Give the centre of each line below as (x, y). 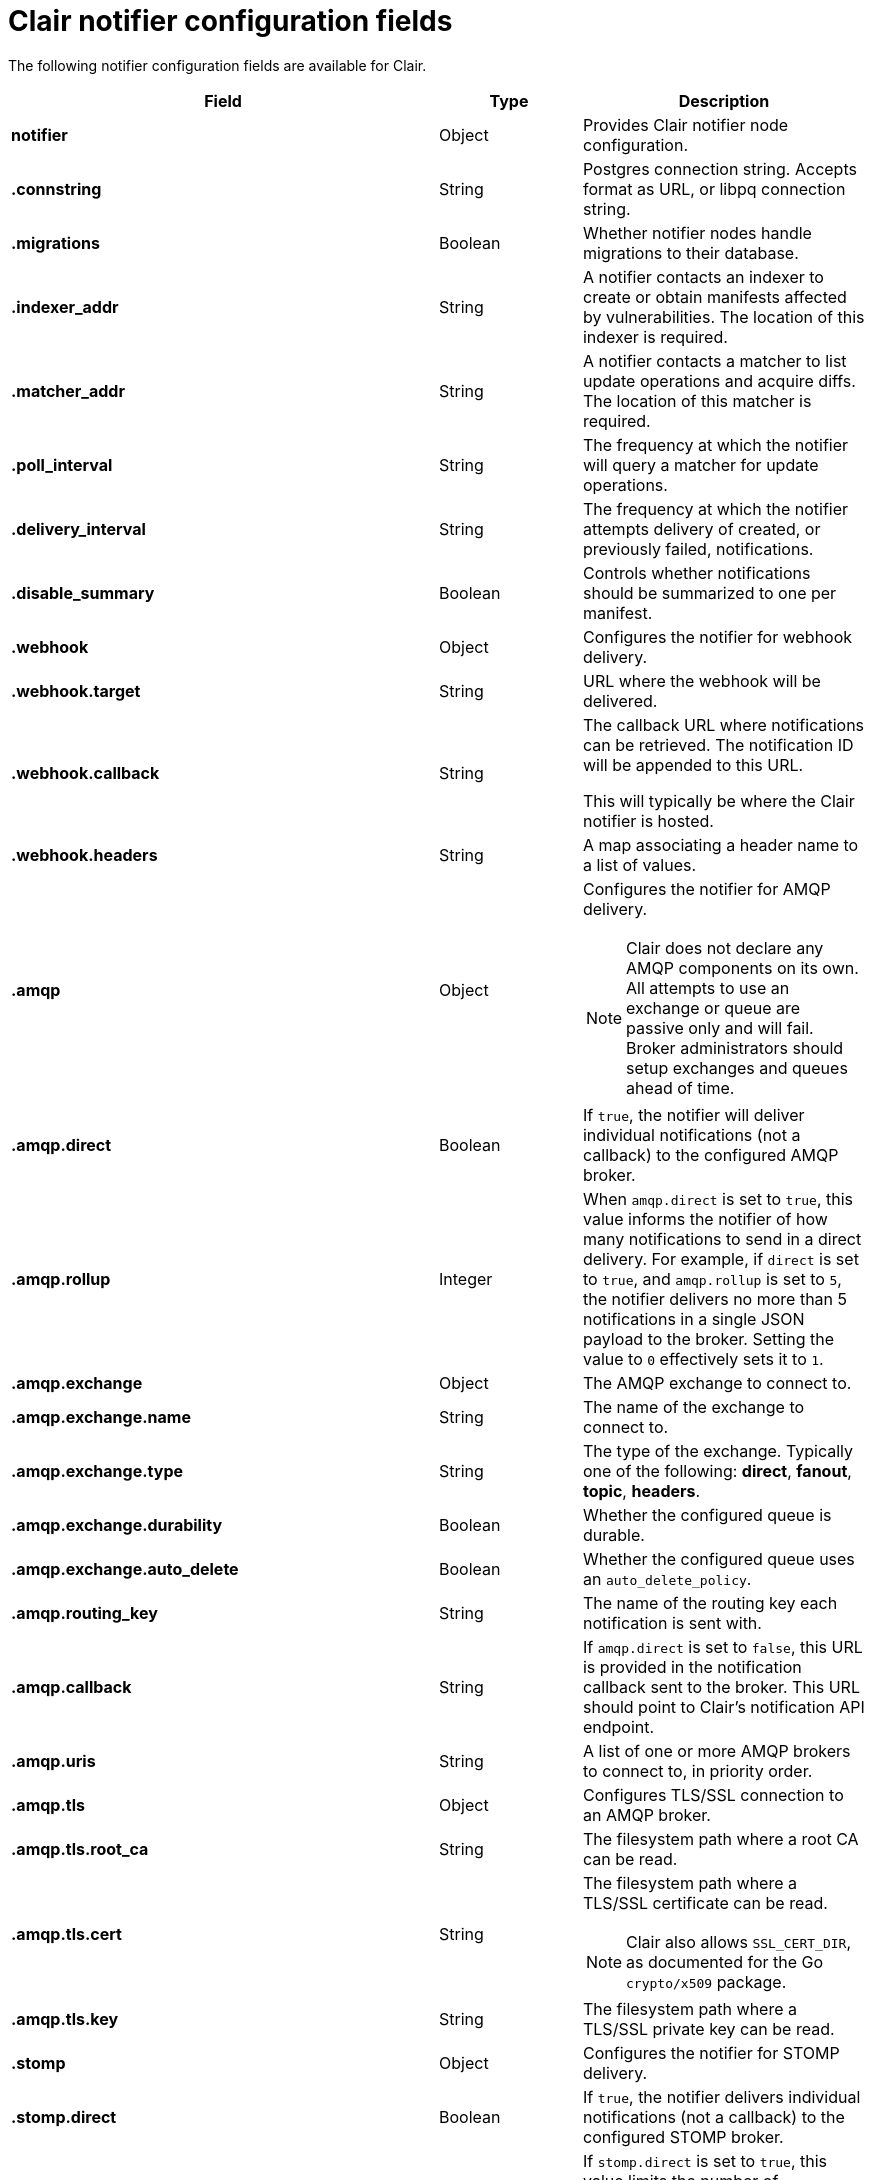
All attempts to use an (708, 987)
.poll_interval (62, 464)
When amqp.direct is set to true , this (718, 1198)
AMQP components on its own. (742, 967)
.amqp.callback (71, 1686)
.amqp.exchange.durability (117, 1524)
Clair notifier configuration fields (230, 21)
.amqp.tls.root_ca (80, 1848)
